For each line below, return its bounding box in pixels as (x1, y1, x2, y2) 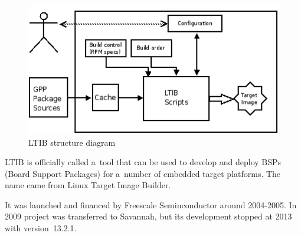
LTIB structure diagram (28, 136, 116, 148)
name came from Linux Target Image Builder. (5, 179, 171, 191)
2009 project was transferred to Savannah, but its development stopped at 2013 (5, 210, 292, 222)
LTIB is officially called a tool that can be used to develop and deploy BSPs (5, 156, 282, 168)
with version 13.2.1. (5, 222, 77, 234)
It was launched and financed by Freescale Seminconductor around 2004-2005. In (5, 198, 297, 211)
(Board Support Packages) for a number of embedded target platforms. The (5, 167, 281, 179)
